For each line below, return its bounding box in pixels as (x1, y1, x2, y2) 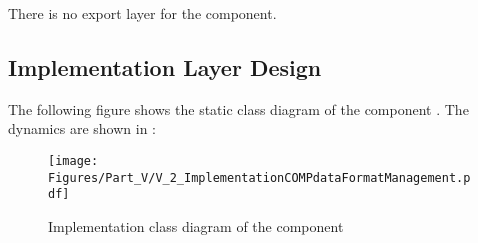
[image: (48, 153, 99, 168)
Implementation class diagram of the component (48, 215, 344, 236)
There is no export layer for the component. (8, 3, 277, 23)
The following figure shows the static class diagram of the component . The (8, 98, 469, 119)
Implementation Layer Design (8, 51, 322, 82)
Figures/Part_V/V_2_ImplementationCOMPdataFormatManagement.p (48, 170, 471, 185)
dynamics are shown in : (8, 118, 156, 139)
